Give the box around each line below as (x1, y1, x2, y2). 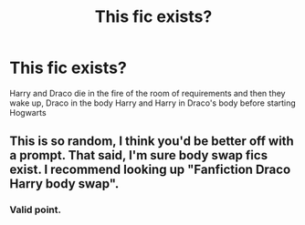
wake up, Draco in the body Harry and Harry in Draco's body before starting (9, 97, 297, 108)
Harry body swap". (9, 176, 120, 192)
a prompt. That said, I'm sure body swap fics (9, 148, 268, 163)
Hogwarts (9, 107, 47, 118)
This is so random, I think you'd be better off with (9, 134, 294, 149)
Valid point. (9, 203, 62, 216)
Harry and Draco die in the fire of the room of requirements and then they (9, 87, 286, 98)
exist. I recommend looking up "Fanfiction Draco (9, 162, 291, 178)
